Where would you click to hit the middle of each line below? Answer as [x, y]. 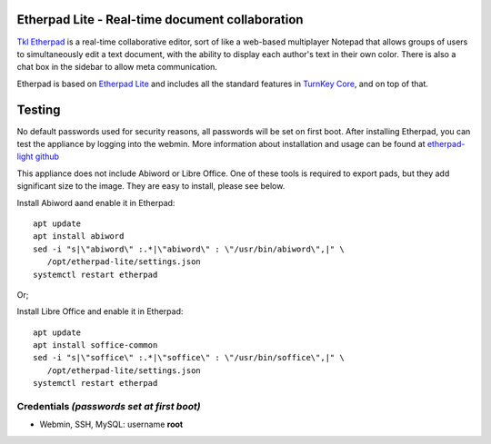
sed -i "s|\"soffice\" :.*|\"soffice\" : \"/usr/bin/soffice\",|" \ [189, 358]
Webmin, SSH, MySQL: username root [111, 424]
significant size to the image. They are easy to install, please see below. [151, 186]
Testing [39, 109]
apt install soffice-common [95, 345]
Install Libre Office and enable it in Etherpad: [100, 311]
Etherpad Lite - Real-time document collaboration [160, 20]
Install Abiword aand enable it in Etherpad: [96, 202]
